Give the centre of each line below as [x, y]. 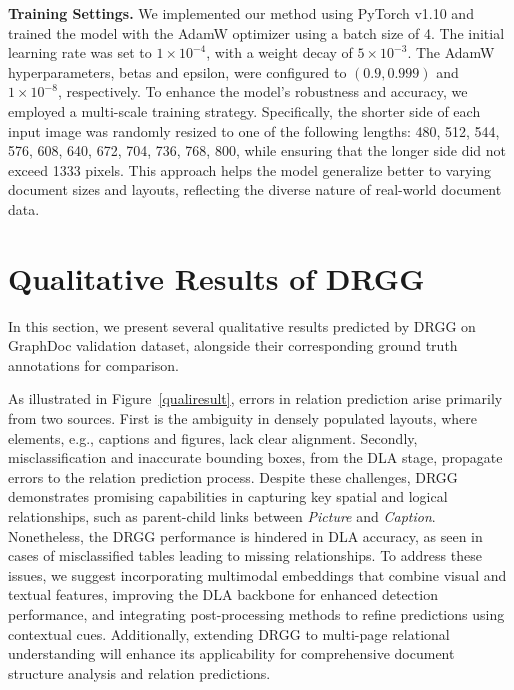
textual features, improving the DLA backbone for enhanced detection [223, 594]
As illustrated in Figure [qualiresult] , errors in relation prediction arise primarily [255, 398]
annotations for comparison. [93, 364]
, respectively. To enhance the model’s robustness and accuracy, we [262, 91]
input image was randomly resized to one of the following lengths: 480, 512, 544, [254, 130]
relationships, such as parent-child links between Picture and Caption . [222, 516]
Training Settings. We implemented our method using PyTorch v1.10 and [241, 13]
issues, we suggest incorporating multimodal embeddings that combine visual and [257, 574]
